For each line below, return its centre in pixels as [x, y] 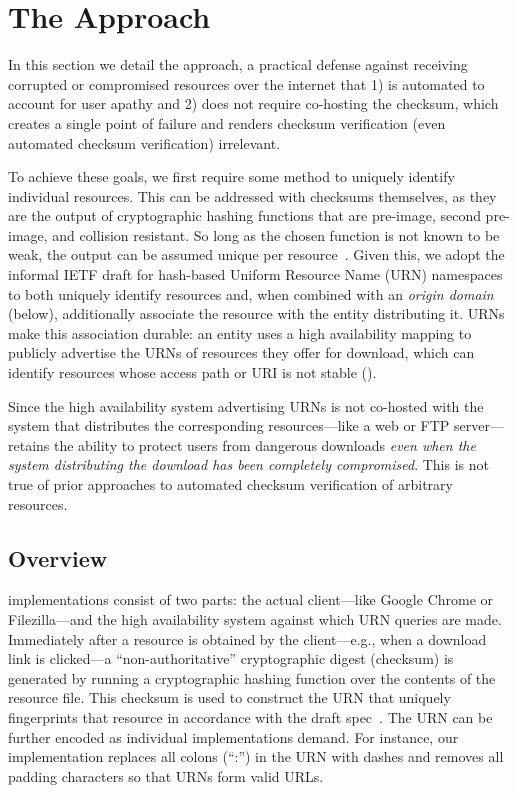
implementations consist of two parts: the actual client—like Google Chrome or [251, 599]
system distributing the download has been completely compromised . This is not [248, 464]
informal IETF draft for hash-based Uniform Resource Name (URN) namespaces [255, 274]
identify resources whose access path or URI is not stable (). [192, 372]
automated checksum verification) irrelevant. [144, 142]
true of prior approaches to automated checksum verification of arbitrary [230, 484]
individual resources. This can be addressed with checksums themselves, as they [252, 195]
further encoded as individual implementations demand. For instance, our [233, 736]
